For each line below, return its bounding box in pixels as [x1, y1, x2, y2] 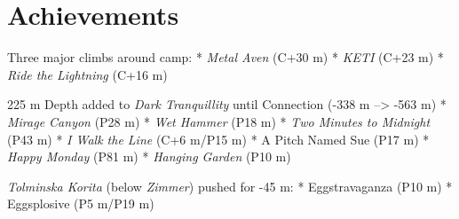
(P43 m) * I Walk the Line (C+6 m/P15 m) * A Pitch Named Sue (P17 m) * [7, 129, 430, 148]
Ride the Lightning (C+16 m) [7, 65, 168, 83]
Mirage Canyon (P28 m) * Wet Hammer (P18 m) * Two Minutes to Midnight [7, 112, 431, 130]
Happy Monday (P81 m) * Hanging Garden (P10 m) [7, 147, 291, 166]
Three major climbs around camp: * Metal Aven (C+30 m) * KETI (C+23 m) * [7, 48, 444, 66]
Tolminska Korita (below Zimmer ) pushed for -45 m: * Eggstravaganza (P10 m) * [7, 176, 453, 195]
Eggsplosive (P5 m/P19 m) [7, 194, 154, 213]
